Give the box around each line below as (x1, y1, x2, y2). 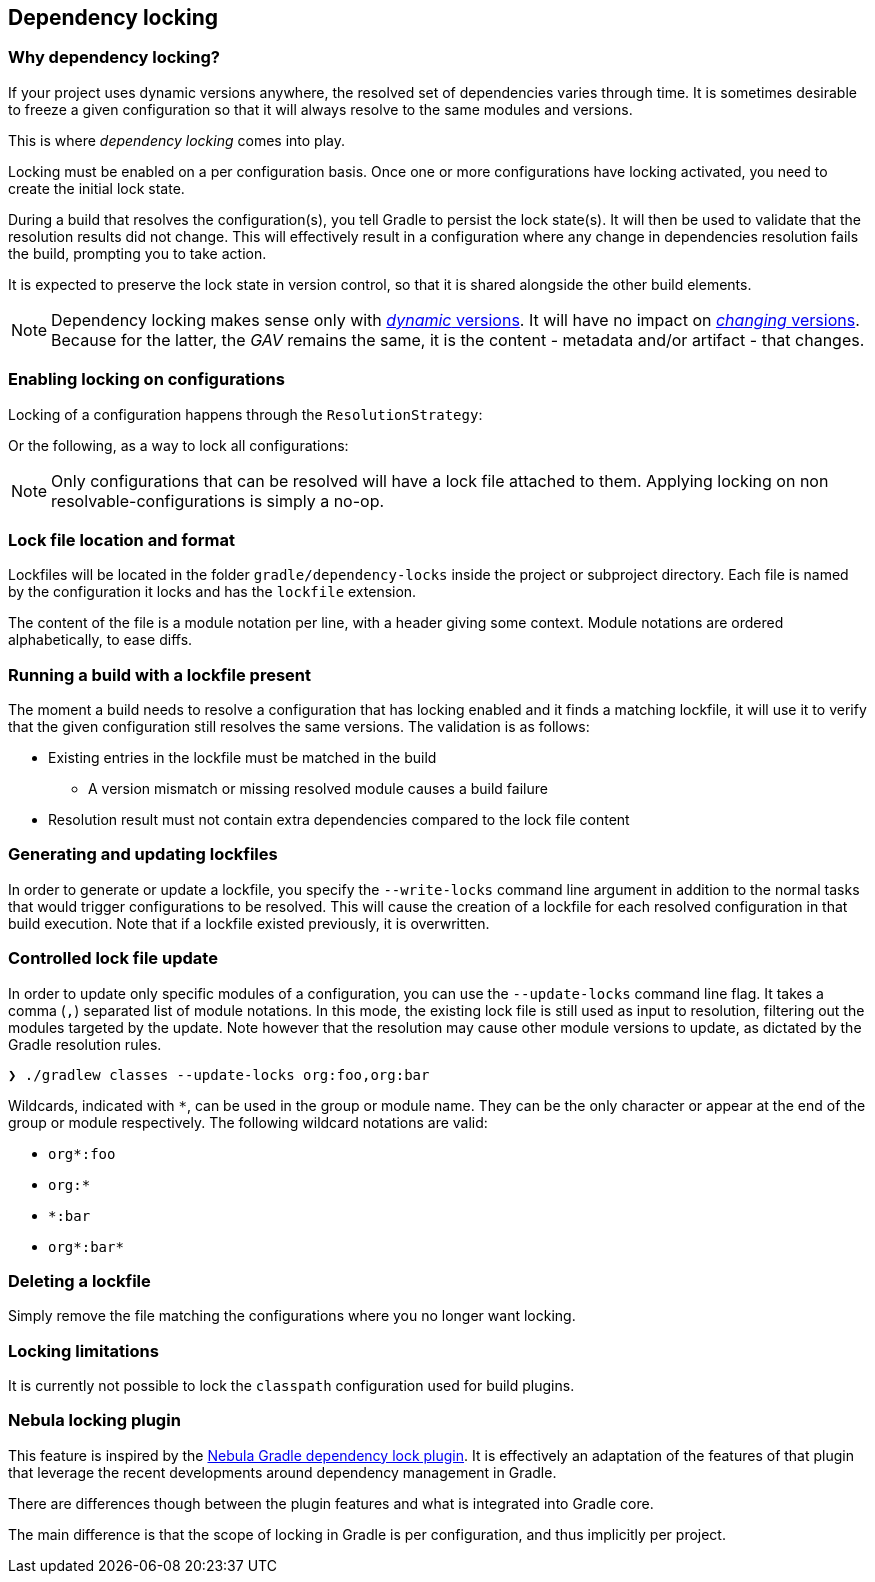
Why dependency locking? (8, 47, 220, 68)
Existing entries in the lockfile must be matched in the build (48, 749, 437, 767)
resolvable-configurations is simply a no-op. (51, 490, 385, 511)
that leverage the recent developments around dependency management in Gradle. (8, 1463, 557, 1481)
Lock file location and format (8, 529, 235, 550)
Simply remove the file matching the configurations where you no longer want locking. (8, 1307, 576, 1325)
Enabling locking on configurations (8, 369, 285, 390)
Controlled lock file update (8, 948, 218, 969)
